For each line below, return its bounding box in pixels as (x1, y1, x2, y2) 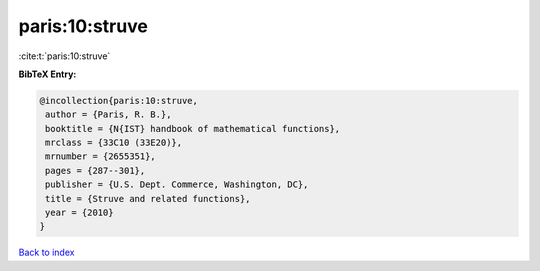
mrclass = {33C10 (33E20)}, (45, 137, 183, 149)
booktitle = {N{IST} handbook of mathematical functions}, (45, 123, 341, 134)
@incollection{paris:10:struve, (39, 95, 199, 106)
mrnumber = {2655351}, (45, 151, 157, 162)
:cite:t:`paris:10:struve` (18, 50, 111, 62)
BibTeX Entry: (18, 68, 77, 80)
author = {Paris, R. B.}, (45, 109, 172, 120)
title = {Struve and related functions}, (45, 193, 251, 204)
